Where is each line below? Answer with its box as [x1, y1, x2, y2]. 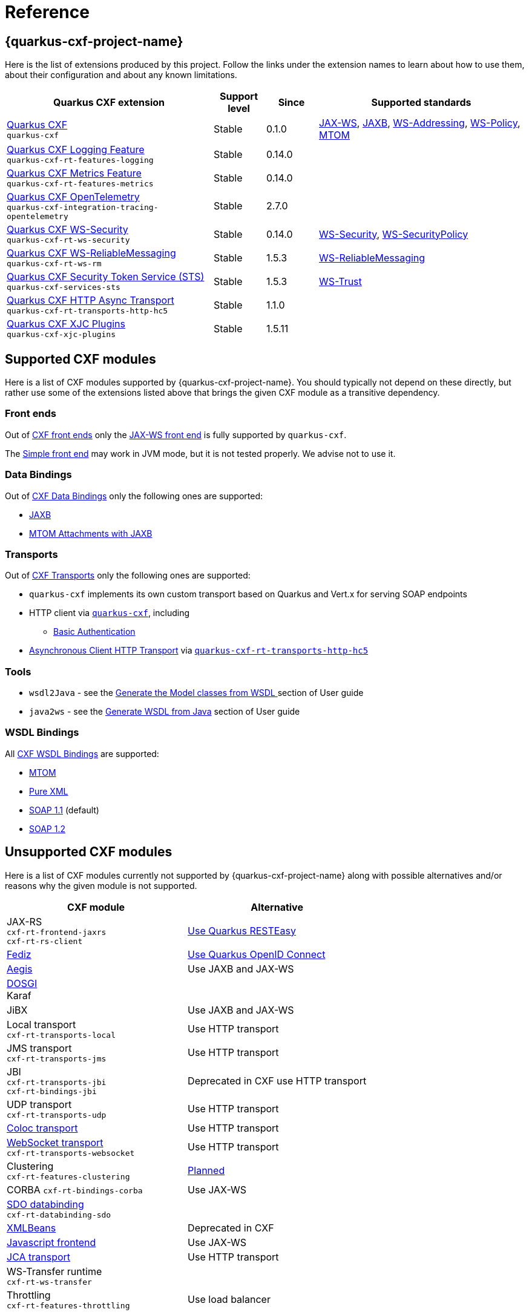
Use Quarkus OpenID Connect [188, 948, 326, 960]
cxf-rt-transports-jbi [7, 1077, 107, 1087]
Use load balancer [188, 1293, 271, 1306]
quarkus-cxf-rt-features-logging [7, 156, 154, 165]
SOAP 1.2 [29, 823, 66, 834]
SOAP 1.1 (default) [29, 804, 99, 815]
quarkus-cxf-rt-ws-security [7, 235, 130, 245]
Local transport [7, 1018, 76, 1031]
